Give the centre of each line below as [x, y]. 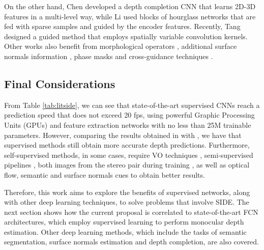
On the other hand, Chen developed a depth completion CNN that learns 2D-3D [130, 6]
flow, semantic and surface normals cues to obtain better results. [105, 174]
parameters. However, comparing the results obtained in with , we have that [123, 135]
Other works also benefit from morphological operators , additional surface [121, 46]
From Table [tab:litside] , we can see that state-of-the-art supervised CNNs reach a [132, 105]
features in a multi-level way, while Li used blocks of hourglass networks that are [130, 16]
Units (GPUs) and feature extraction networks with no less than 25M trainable [128, 124]
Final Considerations [60, 83]
